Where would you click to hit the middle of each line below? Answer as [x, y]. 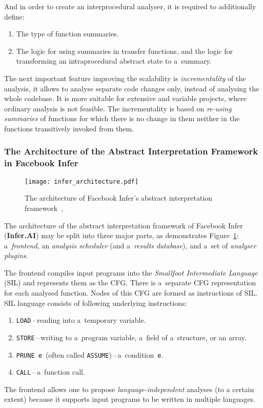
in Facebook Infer [41, 163]
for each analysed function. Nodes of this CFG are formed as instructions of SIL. [131, 293]
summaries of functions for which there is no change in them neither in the [122, 118]
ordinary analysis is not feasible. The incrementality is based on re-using [118, 108]
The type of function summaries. [67, 34]
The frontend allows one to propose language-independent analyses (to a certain [129, 389]
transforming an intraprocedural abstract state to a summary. [114, 61]
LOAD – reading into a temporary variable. [81, 320]
